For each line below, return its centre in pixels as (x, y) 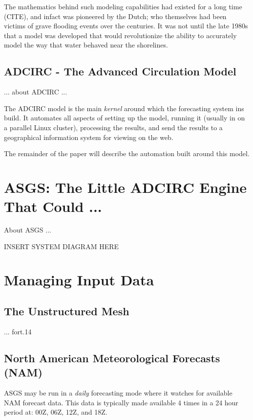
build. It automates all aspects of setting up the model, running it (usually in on (125, 118)
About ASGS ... (28, 230)
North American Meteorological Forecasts (112, 358)
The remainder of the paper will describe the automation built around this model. (127, 153)
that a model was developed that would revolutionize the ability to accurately (120, 35)
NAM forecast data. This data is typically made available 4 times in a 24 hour (121, 402)
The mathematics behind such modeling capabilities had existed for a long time (123, 6)
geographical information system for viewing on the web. (89, 137)
